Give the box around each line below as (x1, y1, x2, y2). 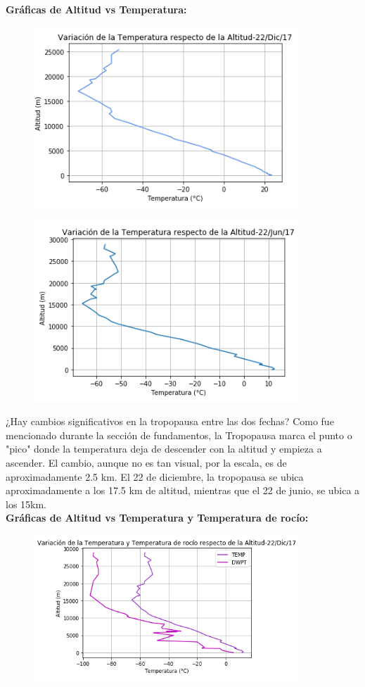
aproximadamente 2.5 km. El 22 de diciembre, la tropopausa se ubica (6, 469, 304, 484)
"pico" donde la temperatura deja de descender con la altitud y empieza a (6, 441, 322, 456)
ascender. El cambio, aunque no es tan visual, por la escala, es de (6, 455, 287, 469)
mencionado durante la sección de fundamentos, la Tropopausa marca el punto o (6, 427, 352, 442)
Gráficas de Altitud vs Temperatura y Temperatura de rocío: (6, 510, 309, 525)
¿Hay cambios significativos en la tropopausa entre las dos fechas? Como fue (6, 414, 334, 429)
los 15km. (6, 496, 47, 511)
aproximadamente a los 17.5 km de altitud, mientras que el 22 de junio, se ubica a (6, 483, 360, 498)
